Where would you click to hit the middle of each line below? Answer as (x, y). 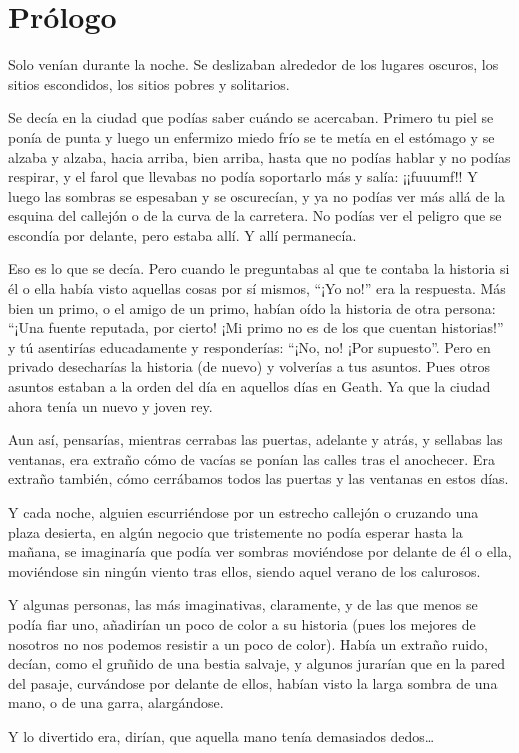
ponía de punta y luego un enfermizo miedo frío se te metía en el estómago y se (251, 136)
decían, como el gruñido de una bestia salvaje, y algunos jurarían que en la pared (257, 663)
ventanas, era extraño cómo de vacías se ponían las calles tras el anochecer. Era (251, 458)
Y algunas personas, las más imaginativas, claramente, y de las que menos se (243, 604)
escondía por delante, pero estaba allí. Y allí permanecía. (182, 234)
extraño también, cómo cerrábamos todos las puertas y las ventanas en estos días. (258, 478)
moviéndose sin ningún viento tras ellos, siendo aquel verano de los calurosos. (244, 570)
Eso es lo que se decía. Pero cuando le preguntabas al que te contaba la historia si (259, 268)
